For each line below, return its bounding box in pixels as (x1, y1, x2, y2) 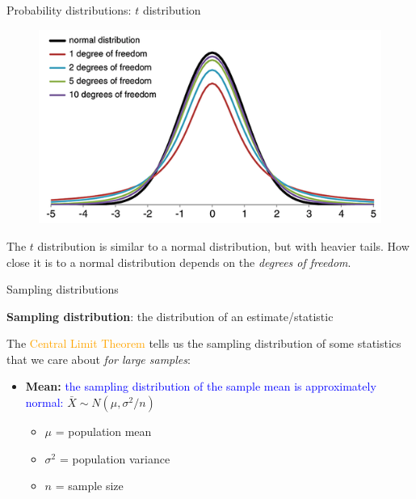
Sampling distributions (6, 281, 119, 298)
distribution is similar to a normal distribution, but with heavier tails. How (37, 237, 410, 254)
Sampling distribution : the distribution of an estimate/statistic (6, 307, 334, 324)
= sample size (55, 477, 124, 494)
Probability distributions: (6, 2, 132, 18)
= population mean (55, 423, 152, 440)
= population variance (59, 450, 170, 467)
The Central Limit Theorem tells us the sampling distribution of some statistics (6, 335, 401, 352)
